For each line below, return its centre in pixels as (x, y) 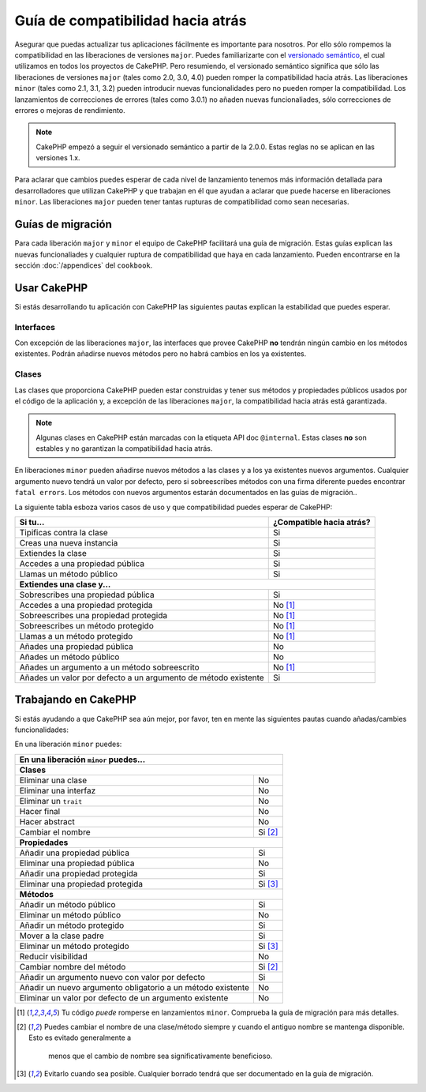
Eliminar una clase (53, 780)
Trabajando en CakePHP (76, 700)
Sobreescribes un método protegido (86, 626)
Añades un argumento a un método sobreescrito (110, 667)
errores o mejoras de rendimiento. (70, 110)
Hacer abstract (47, 821)
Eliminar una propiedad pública (77, 863)
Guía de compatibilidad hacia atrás (131, 21)
